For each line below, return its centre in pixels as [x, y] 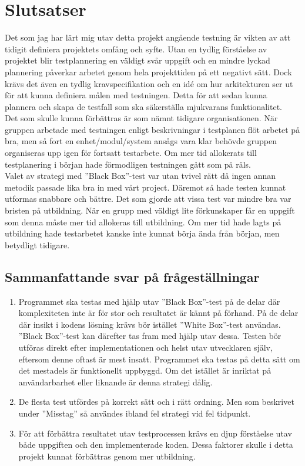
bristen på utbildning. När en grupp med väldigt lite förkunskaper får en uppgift [150, 210]
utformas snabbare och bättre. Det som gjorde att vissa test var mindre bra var [148, 199]
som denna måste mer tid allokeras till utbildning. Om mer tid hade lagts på [143, 222]
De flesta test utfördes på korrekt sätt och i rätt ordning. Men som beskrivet [156, 402]
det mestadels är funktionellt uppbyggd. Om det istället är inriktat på [145, 370]
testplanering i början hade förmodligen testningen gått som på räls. [128, 164]
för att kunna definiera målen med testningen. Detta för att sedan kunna [136, 95]
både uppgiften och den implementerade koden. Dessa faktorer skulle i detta [156, 445]
